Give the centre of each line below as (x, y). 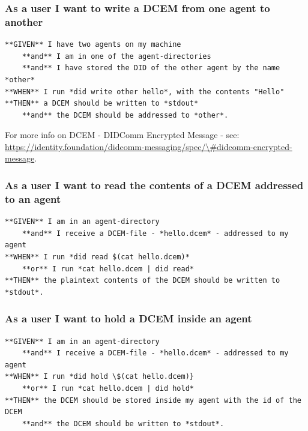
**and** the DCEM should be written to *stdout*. (123, 423)
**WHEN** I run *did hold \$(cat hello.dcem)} (99, 377)
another (24, 21)
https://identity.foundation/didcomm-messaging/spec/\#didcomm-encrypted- (149, 146)
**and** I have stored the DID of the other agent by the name (151, 68)
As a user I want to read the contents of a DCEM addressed (154, 185)
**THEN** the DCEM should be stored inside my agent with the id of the (153, 400)
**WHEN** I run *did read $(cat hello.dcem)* (97, 257)
